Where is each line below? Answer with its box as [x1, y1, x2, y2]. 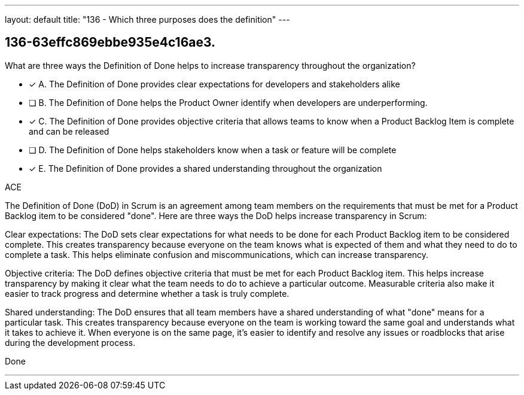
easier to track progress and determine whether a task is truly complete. [5, 288, 290, 299]
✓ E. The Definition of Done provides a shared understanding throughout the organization [29, 163, 382, 174]
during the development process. [5, 337, 136, 348]
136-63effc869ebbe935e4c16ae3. [5, 35, 216, 50]
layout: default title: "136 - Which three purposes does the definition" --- [5, 14, 290, 25]
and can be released [29, 126, 109, 136]
